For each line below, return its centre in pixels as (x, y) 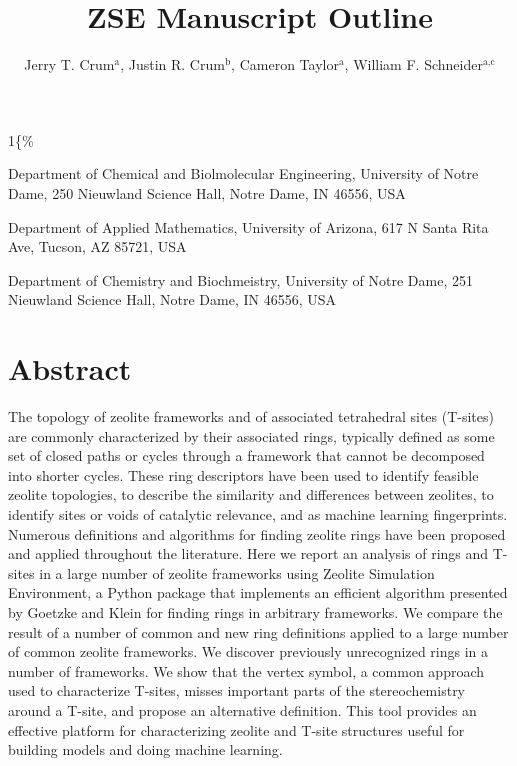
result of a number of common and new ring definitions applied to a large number (258, 631)
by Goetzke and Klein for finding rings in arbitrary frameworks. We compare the (255, 611)
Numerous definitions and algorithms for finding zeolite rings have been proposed (257, 533)
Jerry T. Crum (69, 64)
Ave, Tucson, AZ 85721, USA (97, 246)
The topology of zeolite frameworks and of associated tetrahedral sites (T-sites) (251, 416)
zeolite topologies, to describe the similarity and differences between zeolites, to (251, 494)
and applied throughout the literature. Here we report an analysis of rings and (248, 553)
